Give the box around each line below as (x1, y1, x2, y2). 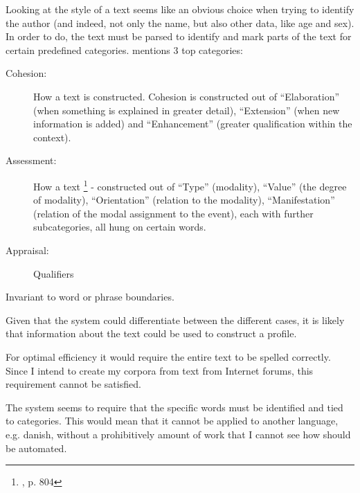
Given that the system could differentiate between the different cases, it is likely (6, 312, 345, 327)
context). (33, 129, 71, 144)
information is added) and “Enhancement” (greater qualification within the (33, 116, 352, 131)
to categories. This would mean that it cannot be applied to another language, (6, 413, 339, 428)
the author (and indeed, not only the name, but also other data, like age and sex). (6, 15, 354, 30)
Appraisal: (6, 242, 49, 257)
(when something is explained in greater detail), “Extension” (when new (33, 102, 340, 117)
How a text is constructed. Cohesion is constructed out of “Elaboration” (33, 89, 340, 103)
